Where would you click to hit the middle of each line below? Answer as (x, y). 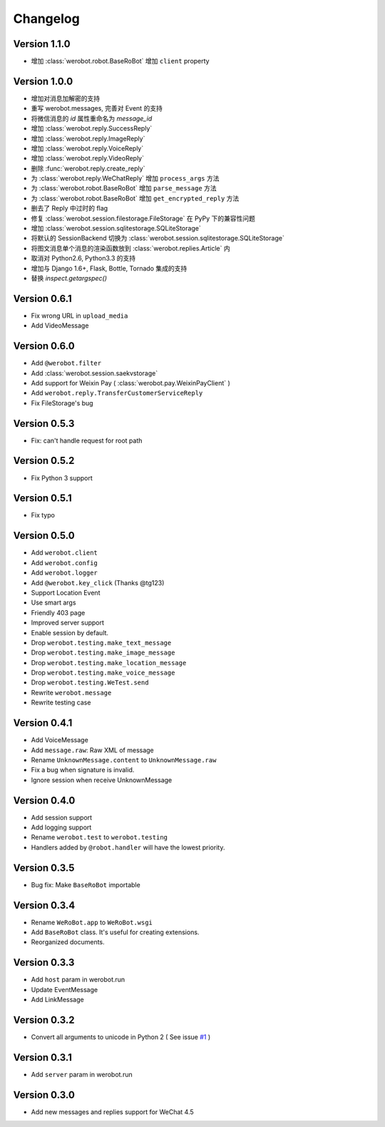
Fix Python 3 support (62, 477)
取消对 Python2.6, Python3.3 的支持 (83, 258)
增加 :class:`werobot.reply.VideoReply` (88, 158)
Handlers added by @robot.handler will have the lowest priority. (128, 847)
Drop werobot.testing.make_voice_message (103, 673)
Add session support (62, 817)
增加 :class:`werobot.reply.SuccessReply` (92, 128)
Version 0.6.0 (44, 346)
